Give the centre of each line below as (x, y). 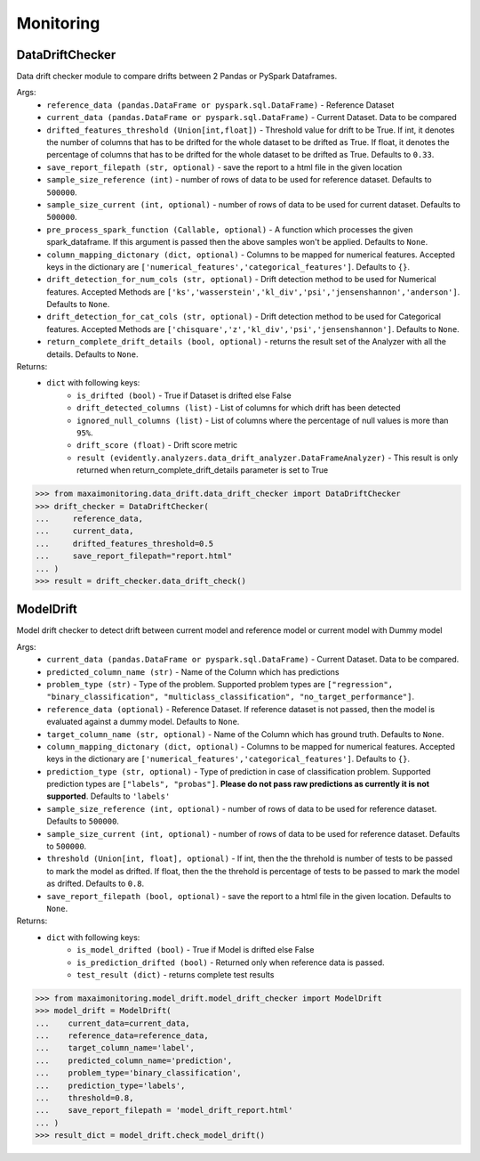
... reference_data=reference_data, (122, 1036)
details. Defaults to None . (92, 354)
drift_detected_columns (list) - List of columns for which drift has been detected (239, 408)
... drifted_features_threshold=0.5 (124, 544)
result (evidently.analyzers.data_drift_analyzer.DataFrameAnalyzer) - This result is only (268, 458)
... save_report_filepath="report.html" (134, 556)
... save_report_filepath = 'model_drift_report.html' (164, 1110)
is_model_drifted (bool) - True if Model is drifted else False (196, 950)
